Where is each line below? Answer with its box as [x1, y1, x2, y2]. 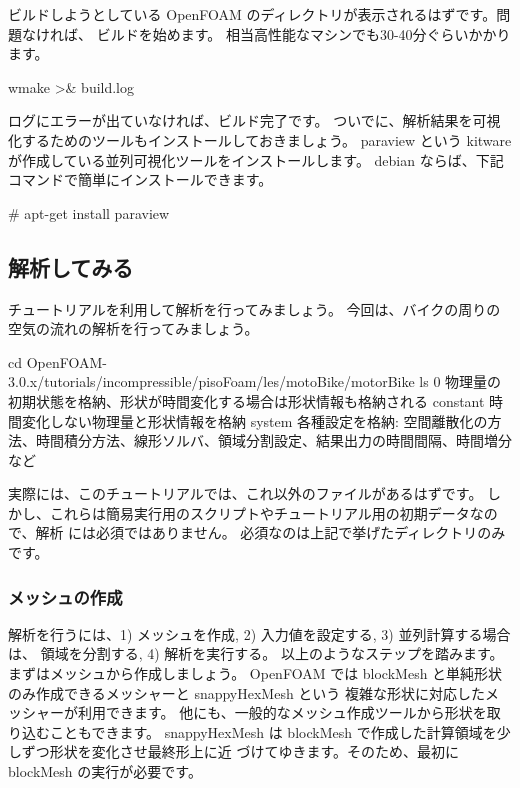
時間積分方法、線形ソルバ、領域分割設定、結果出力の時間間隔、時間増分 [35, 430, 512, 451]
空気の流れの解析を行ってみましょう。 [8, 318, 259, 339]
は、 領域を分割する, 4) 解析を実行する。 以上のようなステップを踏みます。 [8, 643, 504, 664]
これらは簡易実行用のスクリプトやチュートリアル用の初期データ [49, 502, 470, 523]
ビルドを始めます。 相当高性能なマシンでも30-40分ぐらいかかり [96, 23, 511, 44]
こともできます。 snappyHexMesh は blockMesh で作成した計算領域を [49, 721, 497, 742]
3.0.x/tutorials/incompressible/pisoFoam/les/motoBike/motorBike [8, 371, 415, 392]
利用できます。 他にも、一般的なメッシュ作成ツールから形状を [77, 702, 487, 723]
